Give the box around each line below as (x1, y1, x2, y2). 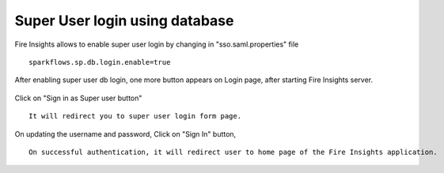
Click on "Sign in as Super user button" (14, 93, 142, 103)
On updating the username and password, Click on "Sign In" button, (14, 129, 237, 138)
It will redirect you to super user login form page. (28, 111, 241, 121)
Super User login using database (14, 12, 234, 29)
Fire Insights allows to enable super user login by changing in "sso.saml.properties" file (14, 39, 299, 49)
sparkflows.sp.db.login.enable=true (28, 58, 171, 66)
